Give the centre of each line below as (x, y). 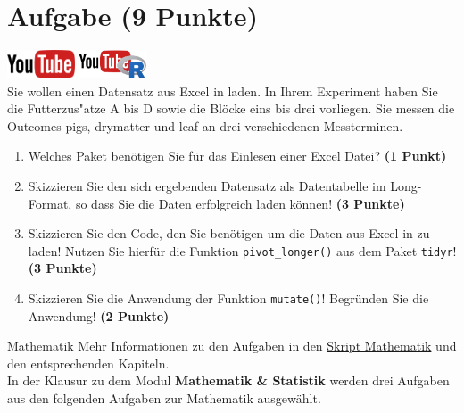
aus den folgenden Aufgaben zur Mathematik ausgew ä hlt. (164, 397)
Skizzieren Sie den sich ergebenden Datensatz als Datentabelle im (207, 185)
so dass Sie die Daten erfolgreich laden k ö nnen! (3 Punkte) (240, 203)
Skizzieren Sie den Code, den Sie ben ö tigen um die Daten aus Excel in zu (229, 233)
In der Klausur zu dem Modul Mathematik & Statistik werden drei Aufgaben (228, 380)
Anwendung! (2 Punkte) (99, 315)
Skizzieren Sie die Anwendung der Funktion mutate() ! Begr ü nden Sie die (228, 297)
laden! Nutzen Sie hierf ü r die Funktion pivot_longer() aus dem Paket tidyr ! (242, 250)
